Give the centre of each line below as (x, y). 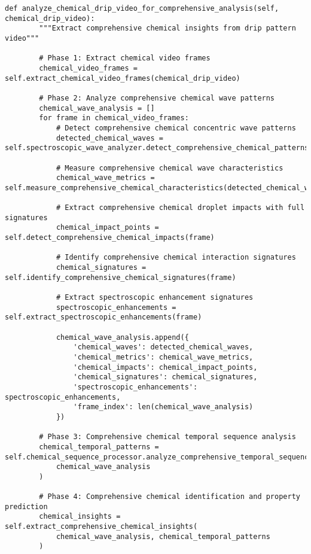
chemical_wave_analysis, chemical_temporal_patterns (163, 536)
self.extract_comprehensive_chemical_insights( (101, 527)
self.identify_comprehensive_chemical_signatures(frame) (121, 277)
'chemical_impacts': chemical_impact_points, (165, 367)
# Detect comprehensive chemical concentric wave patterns (176, 128)
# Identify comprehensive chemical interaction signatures (176, 258)
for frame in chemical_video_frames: (114, 118)
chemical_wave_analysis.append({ (122, 337)
